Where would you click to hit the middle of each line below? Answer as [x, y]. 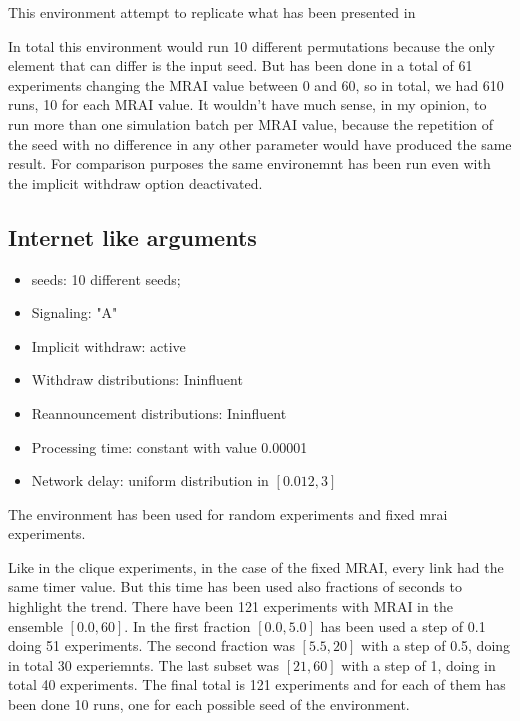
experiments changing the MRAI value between [153, 84]
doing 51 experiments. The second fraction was [151, 645]
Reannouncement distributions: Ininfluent [159, 412]
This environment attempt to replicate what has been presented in [212, 12]
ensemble [35, 625]
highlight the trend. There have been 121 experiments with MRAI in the [230, 606]
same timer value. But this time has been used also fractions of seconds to [235, 586]
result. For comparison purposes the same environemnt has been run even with [249, 163]
